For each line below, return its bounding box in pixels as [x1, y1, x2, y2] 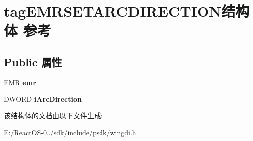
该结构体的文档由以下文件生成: [4, 110, 103, 120]
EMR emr [4, 77, 36, 87]
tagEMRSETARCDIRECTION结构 [4, 1, 250, 21]
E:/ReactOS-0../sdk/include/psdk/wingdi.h [4, 127, 136, 137]
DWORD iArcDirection [4, 94, 82, 104]
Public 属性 [4, 54, 62, 69]
